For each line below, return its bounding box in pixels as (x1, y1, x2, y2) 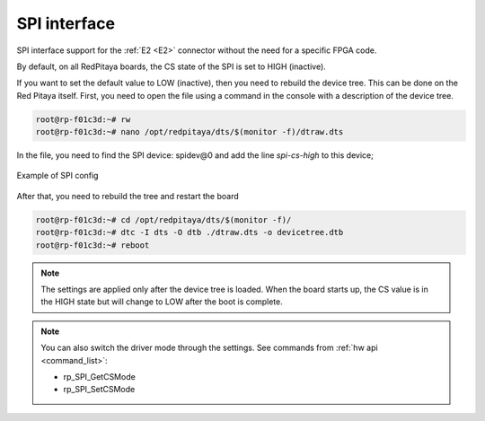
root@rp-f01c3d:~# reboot (35, 240, 150, 250)
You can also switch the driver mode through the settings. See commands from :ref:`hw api (40, 342, 378, 354)
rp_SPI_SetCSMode (63, 384, 136, 395)
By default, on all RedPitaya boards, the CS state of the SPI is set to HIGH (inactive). (16, 61, 327, 72)
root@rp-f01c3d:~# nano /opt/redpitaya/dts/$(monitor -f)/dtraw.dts (35, 127, 344, 137)
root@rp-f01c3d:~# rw (35, 114, 131, 125)
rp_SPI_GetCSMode (63, 371, 137, 382)
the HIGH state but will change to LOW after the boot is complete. (40, 296, 283, 307)
